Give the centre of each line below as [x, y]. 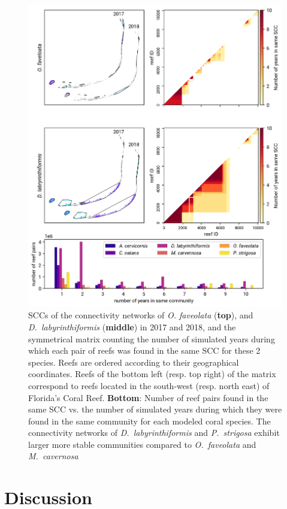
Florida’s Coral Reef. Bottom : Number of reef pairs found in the [148, 397]
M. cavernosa [53, 456]
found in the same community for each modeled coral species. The [149, 421]
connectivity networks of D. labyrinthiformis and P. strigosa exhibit [154, 433]
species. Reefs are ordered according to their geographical [134, 362]
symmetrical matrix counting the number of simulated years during [152, 338]
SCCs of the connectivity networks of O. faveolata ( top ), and [141, 315]
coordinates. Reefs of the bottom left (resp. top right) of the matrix [152, 374]
